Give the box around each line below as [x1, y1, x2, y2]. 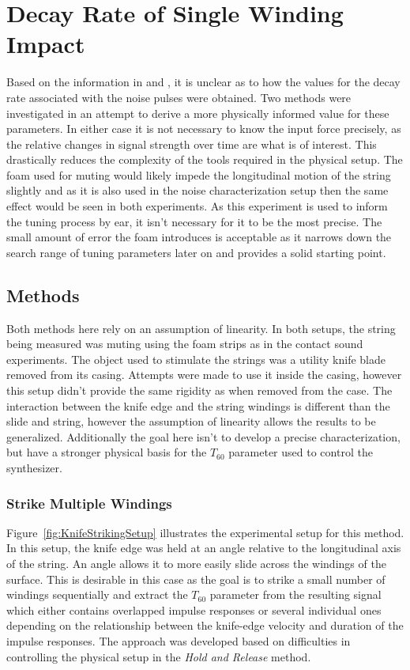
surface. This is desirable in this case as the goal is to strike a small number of [6, 570, 386, 587]
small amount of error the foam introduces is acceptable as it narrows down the [6, 229, 392, 245]
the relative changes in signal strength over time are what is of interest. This [6, 135, 377, 152]
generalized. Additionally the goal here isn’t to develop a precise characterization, [6, 428, 401, 445]
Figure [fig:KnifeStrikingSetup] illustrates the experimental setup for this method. [6, 524, 404, 540]
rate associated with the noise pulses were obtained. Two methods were [6, 89, 352, 105]
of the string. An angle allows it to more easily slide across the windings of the [6, 555, 386, 571]
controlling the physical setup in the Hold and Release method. [6, 648, 311, 664]
